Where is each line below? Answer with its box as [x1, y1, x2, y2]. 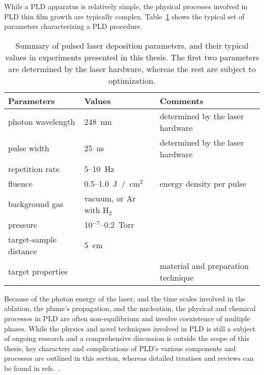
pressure [8, 218, 38, 230]
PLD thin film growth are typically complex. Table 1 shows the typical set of [4, 11, 245, 21]
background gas [8, 198, 63, 210]
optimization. [108, 74, 156, 86]
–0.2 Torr [100, 218, 135, 230]
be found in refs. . [4, 362, 60, 373]
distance [8, 245, 37, 257]
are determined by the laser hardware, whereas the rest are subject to [8, 62, 256, 75]
